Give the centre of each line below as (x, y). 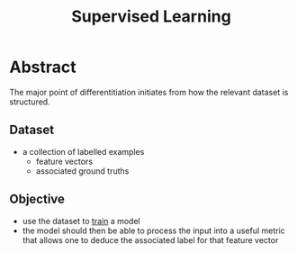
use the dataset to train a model (81, 221)
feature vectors (64, 161)
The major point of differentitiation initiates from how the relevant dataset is (149, 92)
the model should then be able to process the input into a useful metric (153, 230)
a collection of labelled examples (83, 151)
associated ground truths (82, 171)
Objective (37, 199)
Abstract (43, 67)
